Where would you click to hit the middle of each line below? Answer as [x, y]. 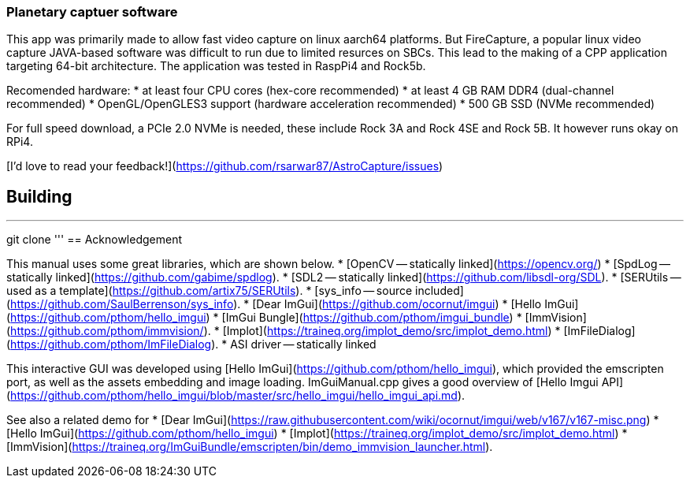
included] [440, 291]
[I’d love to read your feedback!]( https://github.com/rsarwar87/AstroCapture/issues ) [225, 166]
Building [39, 196]
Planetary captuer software [92, 12]
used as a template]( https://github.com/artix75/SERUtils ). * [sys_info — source [210, 291]
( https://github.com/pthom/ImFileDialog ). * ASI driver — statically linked [191, 344]
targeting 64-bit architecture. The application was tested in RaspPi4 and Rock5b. [216, 66]
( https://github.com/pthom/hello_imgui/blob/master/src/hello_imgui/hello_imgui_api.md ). [236, 396]
